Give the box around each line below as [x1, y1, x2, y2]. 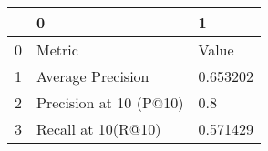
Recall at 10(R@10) [36, 118, 161, 139]
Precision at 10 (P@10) [36, 92, 184, 113]
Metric [36, 39, 78, 60]
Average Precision [36, 65, 149, 86]
